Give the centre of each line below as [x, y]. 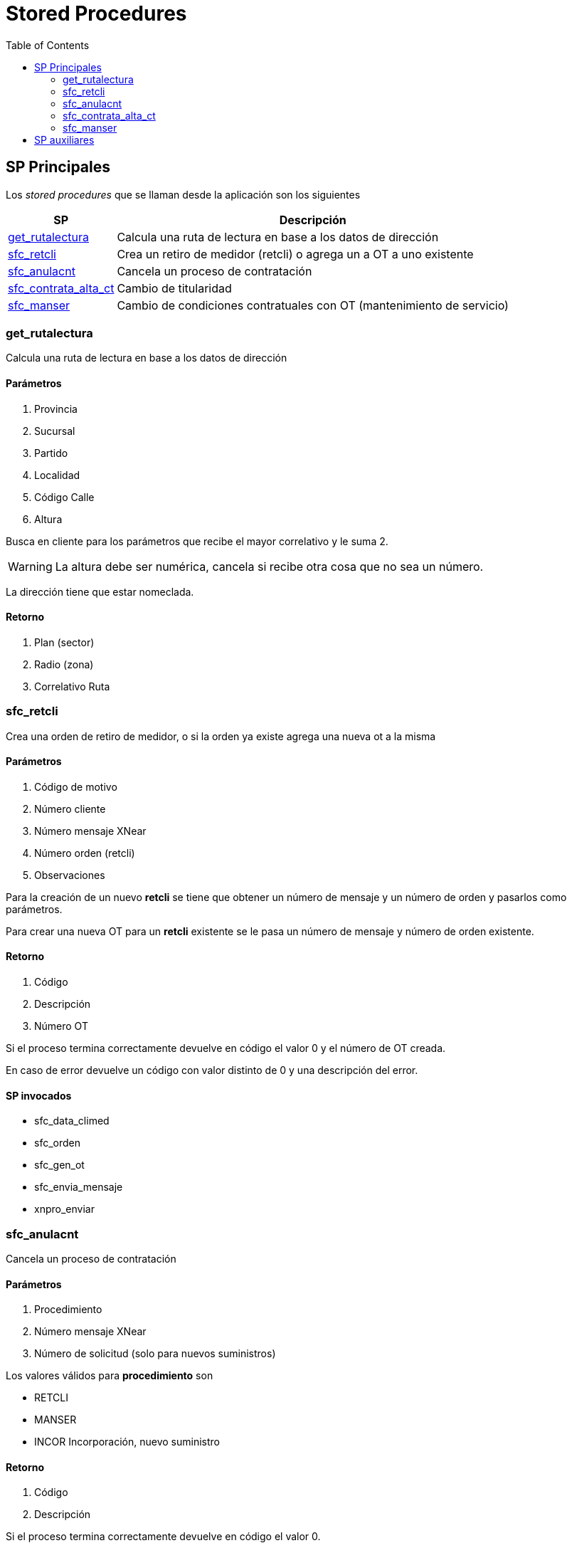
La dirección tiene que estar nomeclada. [100, 591]
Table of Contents [48, 45]
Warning [30, 566]
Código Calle [64, 497]
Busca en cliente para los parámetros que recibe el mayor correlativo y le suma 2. [197, 541]
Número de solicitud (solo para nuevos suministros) [155, 1354]
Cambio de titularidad [174, 288]
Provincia [56, 409]
